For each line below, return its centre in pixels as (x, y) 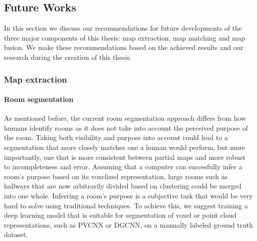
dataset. (16, 234)
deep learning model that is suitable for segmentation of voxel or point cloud (120, 215)
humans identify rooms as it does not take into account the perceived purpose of (126, 127)
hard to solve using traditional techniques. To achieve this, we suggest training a (126, 205)
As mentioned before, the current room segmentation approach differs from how (125, 118)
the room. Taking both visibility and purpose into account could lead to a (116, 137)
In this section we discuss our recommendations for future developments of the (123, 28)
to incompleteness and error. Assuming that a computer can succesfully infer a (123, 167)
